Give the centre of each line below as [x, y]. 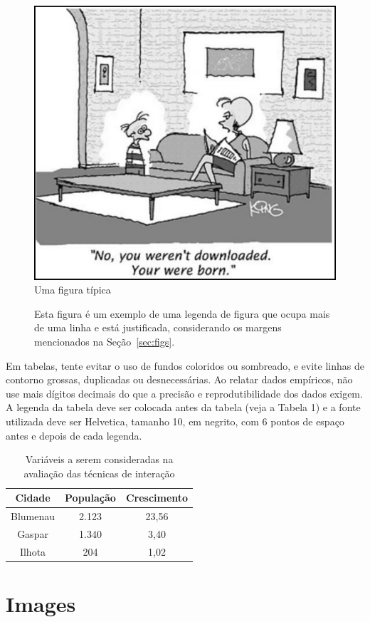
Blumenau [33, 516]
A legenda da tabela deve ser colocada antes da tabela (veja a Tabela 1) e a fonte [183, 407]
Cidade [33, 498]
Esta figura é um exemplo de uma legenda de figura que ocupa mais [182, 313]
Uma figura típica [73, 290]
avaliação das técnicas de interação [99, 473]
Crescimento [157, 498]
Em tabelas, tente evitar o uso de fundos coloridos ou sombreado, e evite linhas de [185, 365]
